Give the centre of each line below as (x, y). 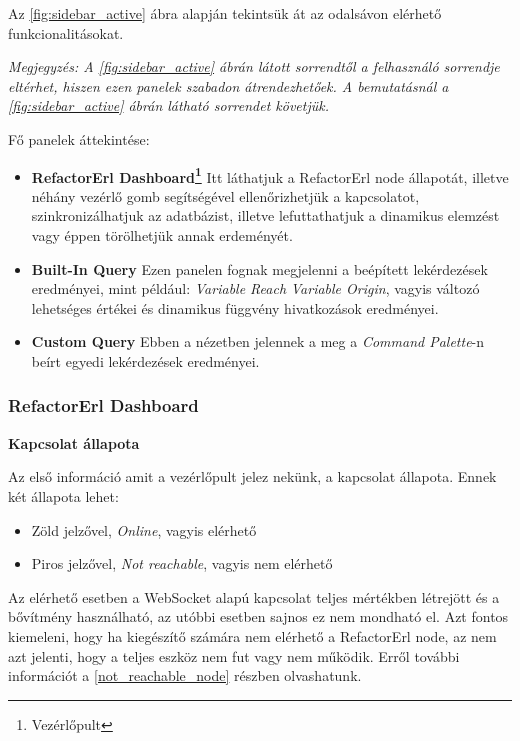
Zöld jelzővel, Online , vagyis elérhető (144, 529)
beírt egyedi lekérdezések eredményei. (145, 360)
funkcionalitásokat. (66, 32)
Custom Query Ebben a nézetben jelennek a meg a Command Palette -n (258, 341)
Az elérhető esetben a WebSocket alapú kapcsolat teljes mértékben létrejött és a (254, 596)
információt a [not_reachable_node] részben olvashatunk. (185, 675)
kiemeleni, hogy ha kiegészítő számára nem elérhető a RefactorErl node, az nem (252, 635)
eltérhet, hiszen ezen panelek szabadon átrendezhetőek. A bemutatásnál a (228, 85)
